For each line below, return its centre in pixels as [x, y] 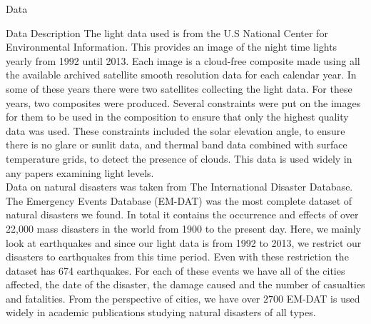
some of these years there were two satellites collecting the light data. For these [179, 88]
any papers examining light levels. [80, 172]
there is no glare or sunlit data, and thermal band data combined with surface [177, 145]
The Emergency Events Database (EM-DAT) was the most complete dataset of [179, 200]
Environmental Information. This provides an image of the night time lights [172, 47]
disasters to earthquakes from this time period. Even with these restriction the [177, 257]
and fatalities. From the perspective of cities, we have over [133, 298]
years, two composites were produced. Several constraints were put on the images [183, 102]
